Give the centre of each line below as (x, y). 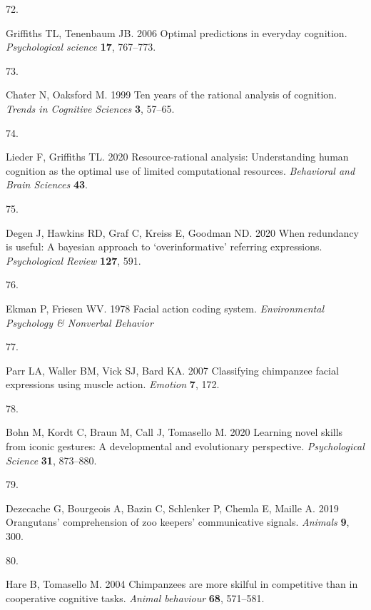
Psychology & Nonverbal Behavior (80, 322)
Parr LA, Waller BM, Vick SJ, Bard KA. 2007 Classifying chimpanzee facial (172, 370)
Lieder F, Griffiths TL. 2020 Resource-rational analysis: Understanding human (177, 157)
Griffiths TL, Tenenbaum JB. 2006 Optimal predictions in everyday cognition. (177, 32)
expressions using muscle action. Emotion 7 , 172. (113, 384)
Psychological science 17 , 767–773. (81, 47)
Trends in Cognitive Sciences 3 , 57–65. (90, 108)
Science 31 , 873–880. (51, 460)
